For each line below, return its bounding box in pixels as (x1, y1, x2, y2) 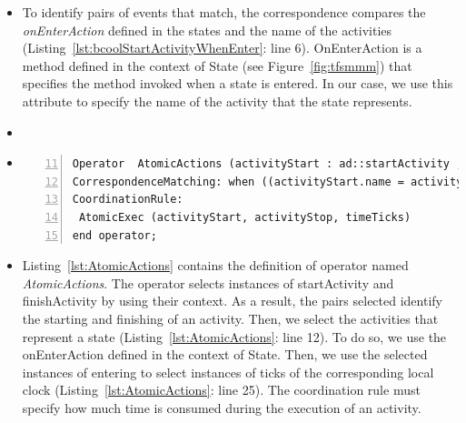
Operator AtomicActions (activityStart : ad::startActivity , (72, 157, 463, 171)
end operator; (72, 228, 157, 242)
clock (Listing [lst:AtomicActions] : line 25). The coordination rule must (22, 380, 421, 399)
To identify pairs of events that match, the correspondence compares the (22, 3, 426, 21)
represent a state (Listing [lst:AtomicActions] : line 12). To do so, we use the (22, 327, 447, 346)
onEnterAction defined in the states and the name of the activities (22, 20, 392, 39)
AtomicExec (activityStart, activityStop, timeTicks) (78, 210, 411, 224)
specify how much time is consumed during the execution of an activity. (22, 398, 421, 417)
